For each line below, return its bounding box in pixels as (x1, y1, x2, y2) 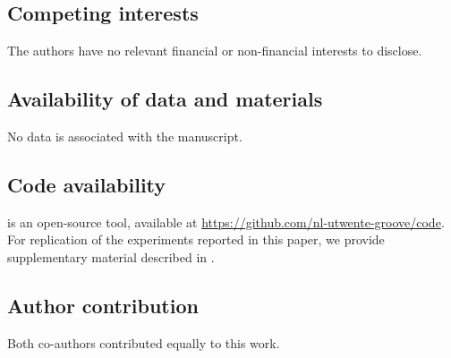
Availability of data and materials (7, 85, 323, 113)
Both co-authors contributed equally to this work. (7, 333, 280, 352)
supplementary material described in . (7, 247, 215, 266)
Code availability (7, 170, 166, 198)
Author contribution (7, 291, 199, 319)
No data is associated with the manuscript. (7, 127, 243, 145)
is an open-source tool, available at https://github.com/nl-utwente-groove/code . (7, 212, 445, 231)
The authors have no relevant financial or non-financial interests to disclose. (7, 41, 422, 60)
